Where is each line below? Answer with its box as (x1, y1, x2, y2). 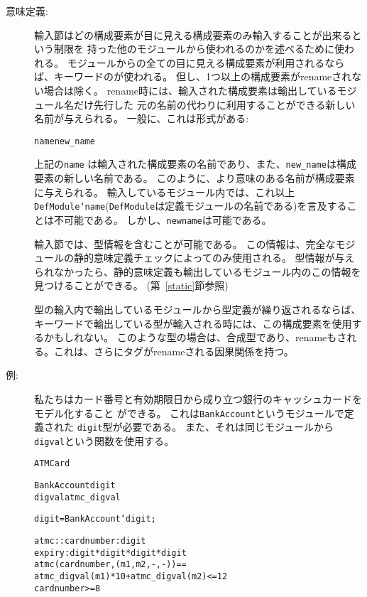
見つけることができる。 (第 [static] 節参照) (34, 278, 229, 293)
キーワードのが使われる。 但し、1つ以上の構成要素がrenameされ (53, 69, 352, 84)
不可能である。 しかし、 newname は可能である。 (53, 212, 272, 227)
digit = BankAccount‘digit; (34, 514, 156, 525)
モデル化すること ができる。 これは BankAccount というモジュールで (34, 405, 344, 420)
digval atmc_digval (34, 492, 121, 502)
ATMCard (34, 458, 70, 469)
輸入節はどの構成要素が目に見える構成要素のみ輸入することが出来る (34, 27, 352, 42)
